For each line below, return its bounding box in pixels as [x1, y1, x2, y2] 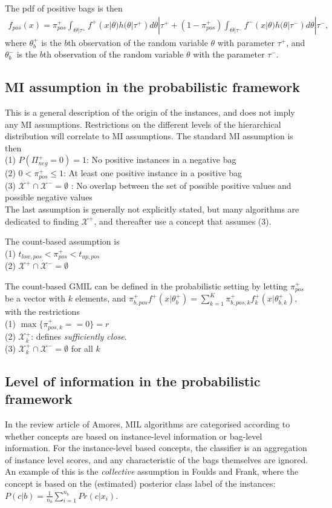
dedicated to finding [5, 214, 79, 227]
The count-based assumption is [5, 235, 120, 248]
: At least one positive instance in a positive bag [63, 167, 242, 179]
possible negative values [5, 191, 93, 203]
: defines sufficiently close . [31, 330, 127, 343]
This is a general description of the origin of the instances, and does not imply [5, 106, 295, 119]
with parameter [217, 36, 275, 48]
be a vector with [5, 292, 65, 305]
